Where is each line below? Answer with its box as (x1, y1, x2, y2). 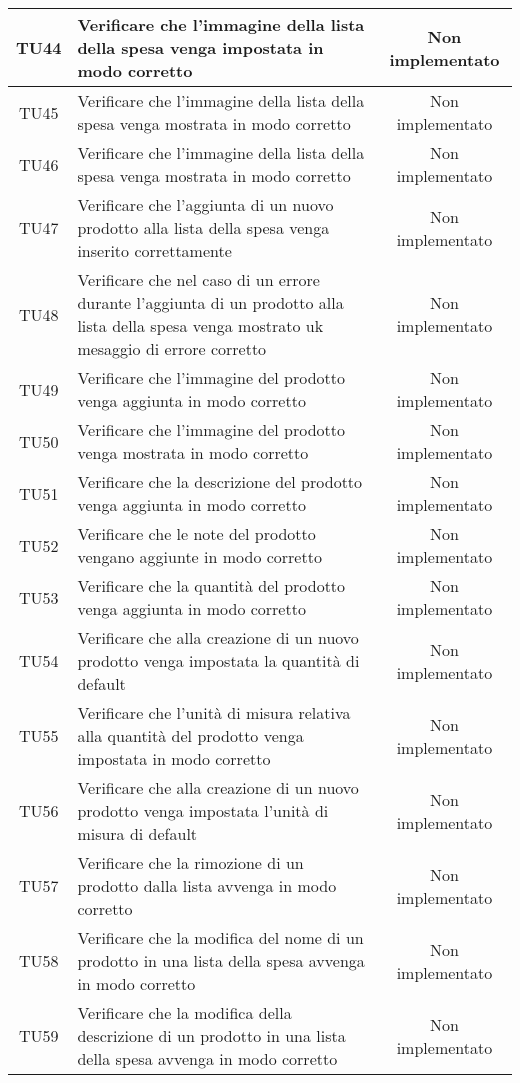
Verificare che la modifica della (77, 1001, 292, 1024)
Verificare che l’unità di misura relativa (77, 701, 351, 724)
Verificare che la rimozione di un (77, 851, 304, 874)
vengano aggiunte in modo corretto (77, 545, 322, 568)
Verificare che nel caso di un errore (77, 268, 320, 291)
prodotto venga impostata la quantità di (77, 649, 360, 672)
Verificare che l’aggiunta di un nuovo (77, 193, 334, 216)
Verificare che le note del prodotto (77, 522, 316, 545)
